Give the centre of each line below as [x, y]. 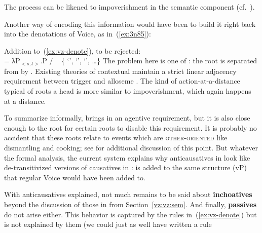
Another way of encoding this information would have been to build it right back [130, 24]
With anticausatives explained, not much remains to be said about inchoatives [128, 194]
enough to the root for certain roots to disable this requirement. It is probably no [130, 127]
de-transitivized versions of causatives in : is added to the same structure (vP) [125, 167]
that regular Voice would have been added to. [75, 177]
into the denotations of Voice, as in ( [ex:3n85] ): [78, 34]
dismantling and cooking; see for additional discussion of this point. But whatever [131, 147]
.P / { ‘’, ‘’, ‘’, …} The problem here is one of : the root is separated [149, 61]
